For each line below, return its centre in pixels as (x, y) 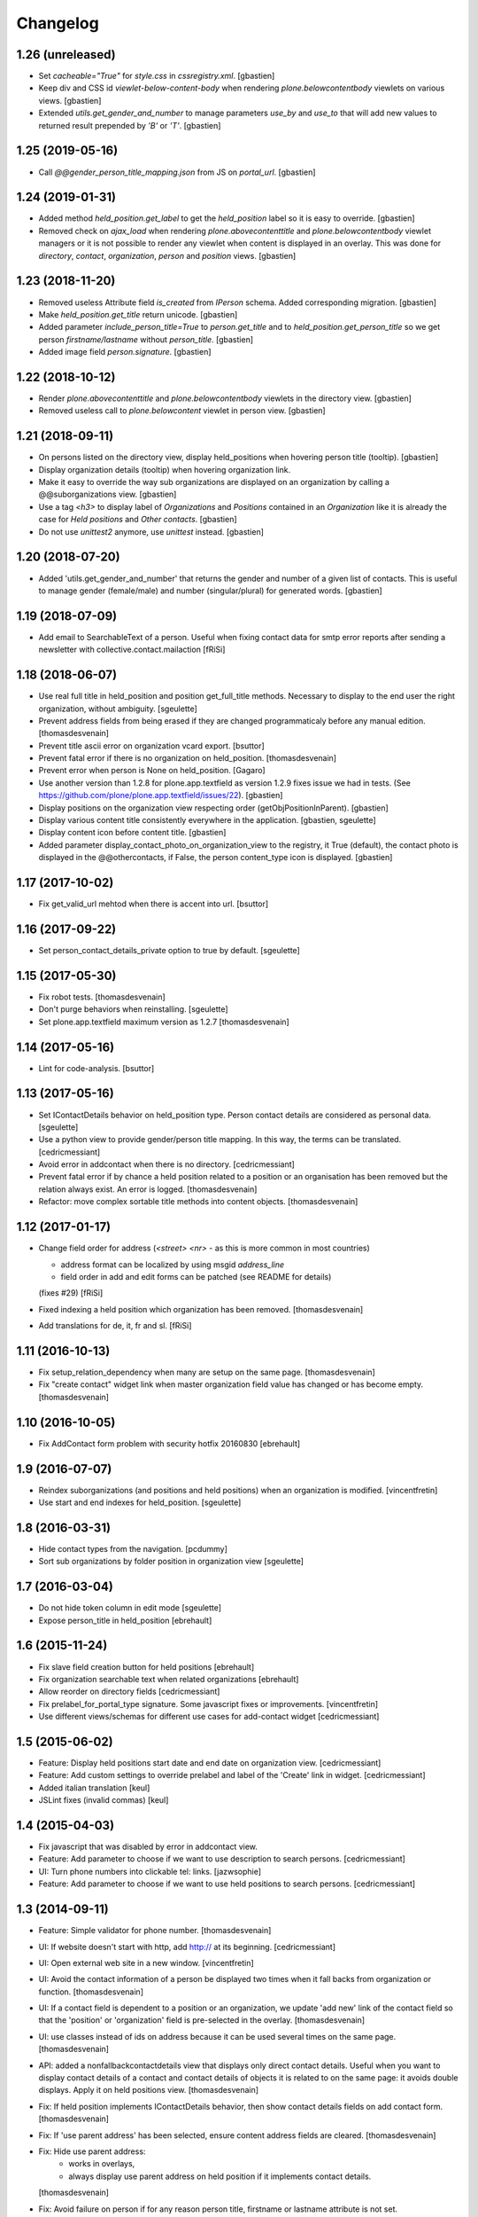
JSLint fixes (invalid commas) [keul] (104, 1800)
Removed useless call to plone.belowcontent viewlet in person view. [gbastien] (182, 411)
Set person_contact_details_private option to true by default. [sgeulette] (169, 951)
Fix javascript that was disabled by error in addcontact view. (148, 1847)
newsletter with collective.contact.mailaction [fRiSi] (132, 650)
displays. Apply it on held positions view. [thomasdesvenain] (149, 2090)
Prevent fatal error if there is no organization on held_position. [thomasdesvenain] (187, 758)
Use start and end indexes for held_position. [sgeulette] (140, 1502)
